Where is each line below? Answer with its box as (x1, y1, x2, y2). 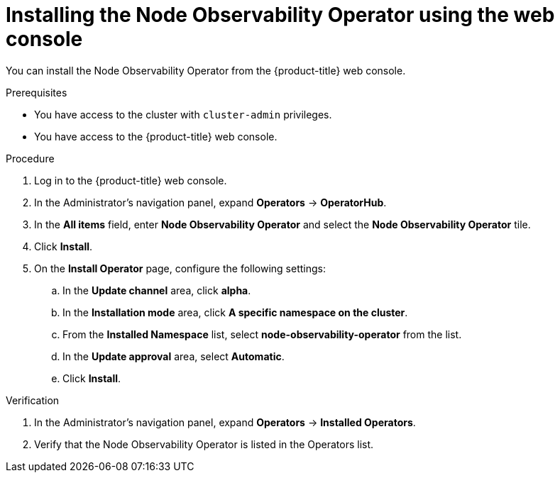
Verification (6, 394, 60, 406)
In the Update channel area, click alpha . (62, 284, 251, 296)
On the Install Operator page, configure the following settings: (34, 262, 326, 274)
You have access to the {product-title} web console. (34, 130, 278, 143)
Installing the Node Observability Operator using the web (6, 3, 555, 27)
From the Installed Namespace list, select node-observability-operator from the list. (62, 328, 462, 340)
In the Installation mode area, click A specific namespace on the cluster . (62, 306, 408, 318)
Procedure (6, 152, 55, 165)
